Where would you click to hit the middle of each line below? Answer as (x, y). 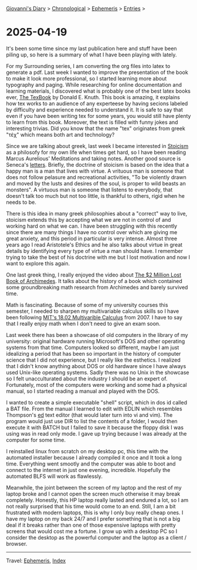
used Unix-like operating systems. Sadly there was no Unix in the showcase (98, 372)
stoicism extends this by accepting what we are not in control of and (89, 220)
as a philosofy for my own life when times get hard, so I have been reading (96, 152)
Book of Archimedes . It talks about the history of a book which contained (94, 281)
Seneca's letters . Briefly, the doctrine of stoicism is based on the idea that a (98, 164)
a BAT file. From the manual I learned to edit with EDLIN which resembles (94, 409)
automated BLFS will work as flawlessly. (54, 476)
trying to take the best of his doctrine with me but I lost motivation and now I (98, 257)
